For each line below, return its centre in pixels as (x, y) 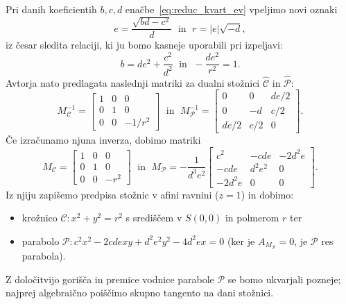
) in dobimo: (267, 194)
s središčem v (154, 218)
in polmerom (252, 218)
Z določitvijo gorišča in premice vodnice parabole (110, 279)
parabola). (44, 255)
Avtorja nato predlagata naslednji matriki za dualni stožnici (133, 82)
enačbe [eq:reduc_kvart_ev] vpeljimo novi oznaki (231, 9)
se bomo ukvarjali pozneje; (284, 279)
